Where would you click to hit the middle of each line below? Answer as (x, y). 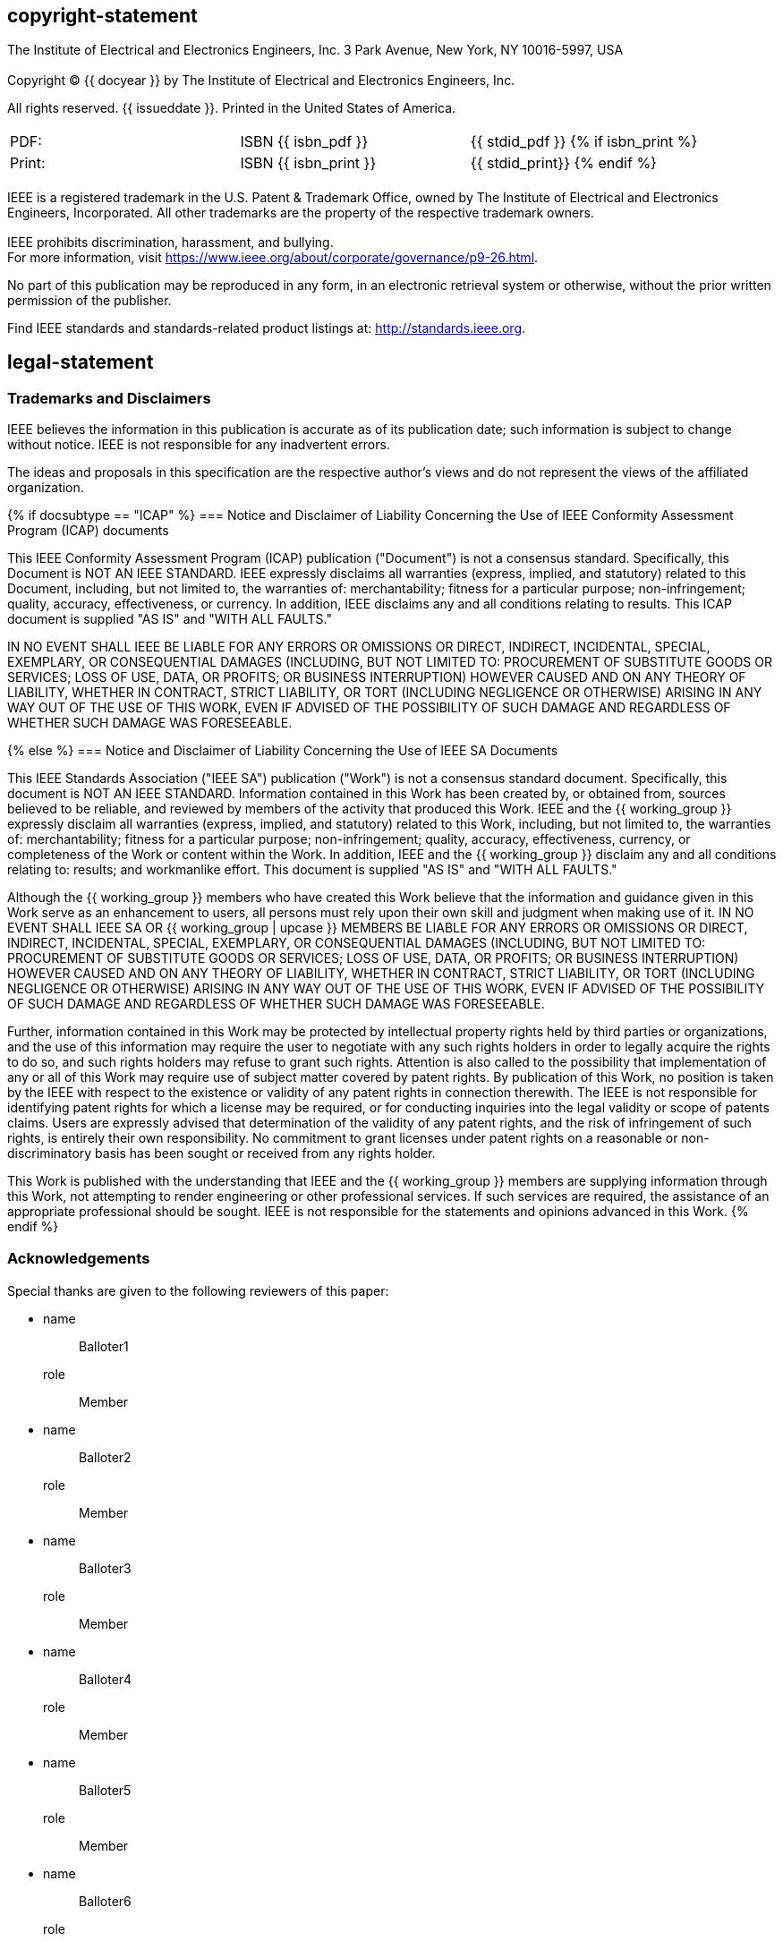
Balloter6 (105, 1902)
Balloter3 (105, 1569)
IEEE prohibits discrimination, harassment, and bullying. (170, 242)
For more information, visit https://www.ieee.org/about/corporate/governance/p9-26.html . (273, 257)
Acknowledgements (79, 1258)
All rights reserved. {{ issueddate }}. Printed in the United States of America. (232, 107)
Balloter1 (104, 1347)
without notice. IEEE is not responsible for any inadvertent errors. (199, 445)
